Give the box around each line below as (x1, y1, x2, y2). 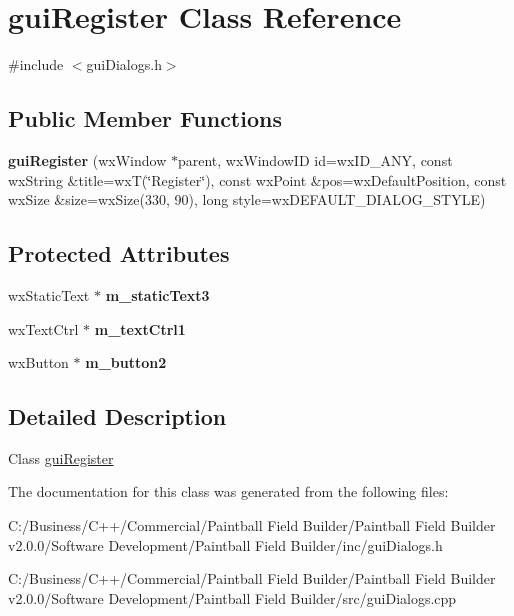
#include (8, 54, 64, 75)
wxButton (8, 352, 69, 373)
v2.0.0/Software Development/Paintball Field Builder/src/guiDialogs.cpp (8, 587, 457, 608)
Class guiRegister (8, 447, 114, 468)
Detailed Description (8, 401, 227, 432)
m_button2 (85, 352, 167, 373)
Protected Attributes (8, 238, 230, 269)
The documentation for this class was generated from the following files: (8, 481, 449, 502)
